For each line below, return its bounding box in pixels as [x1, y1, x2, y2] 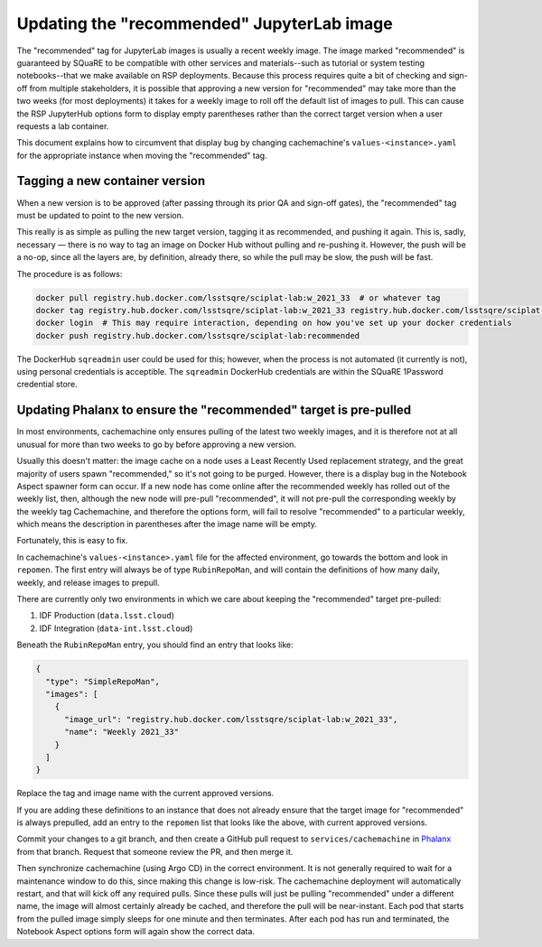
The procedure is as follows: [16, 268, 123, 279]
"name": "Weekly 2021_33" [64, 727, 180, 738]
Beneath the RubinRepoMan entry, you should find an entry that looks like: [16, 639, 294, 650]
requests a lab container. [16, 120, 109, 131]
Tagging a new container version [16, 173, 206, 189]
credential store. [16, 379, 78, 390]
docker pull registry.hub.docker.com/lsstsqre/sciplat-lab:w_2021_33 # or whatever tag [35, 292, 442, 302]
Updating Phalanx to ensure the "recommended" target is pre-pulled [16, 403, 412, 418]
